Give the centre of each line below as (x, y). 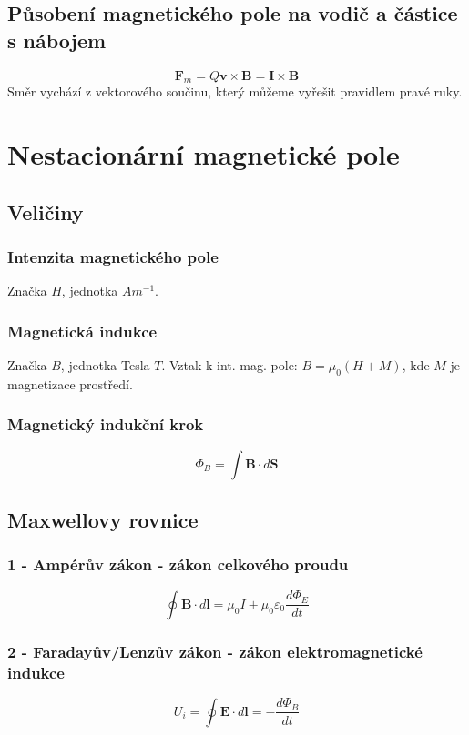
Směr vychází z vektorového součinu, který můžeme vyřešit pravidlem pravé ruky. (235, 91)
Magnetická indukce (82, 331)
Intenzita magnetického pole (113, 257)
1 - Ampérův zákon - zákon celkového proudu (178, 564)
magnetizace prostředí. (70, 383)
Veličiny (46, 211)
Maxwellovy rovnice (103, 520)
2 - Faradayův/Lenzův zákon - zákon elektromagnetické (215, 651)
